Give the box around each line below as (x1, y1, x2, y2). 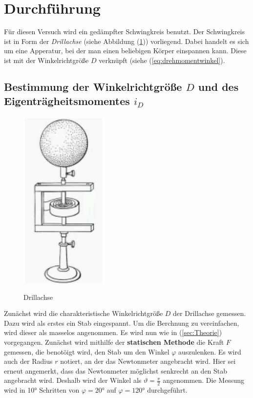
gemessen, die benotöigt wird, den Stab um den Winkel (4, 346, 169, 356)
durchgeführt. (147, 385, 188, 395)
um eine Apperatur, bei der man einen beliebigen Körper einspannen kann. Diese (4, 45, 247, 56)
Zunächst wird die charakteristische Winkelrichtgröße (4, 308, 163, 318)
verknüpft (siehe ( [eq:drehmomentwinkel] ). (99, 55, 225, 65)
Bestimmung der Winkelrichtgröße (4, 79, 182, 94)
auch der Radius (4, 356, 53, 366)
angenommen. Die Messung (163, 375, 244, 385)
